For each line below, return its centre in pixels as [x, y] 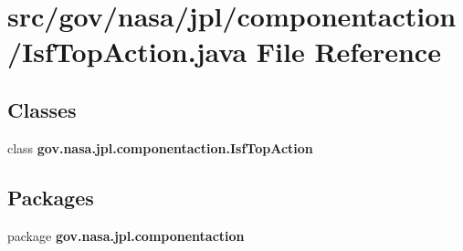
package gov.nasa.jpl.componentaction [126, 235]
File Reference [348, 52]
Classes [42, 109]
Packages [51, 197]
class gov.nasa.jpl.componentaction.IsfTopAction [160, 147]
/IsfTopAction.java [127, 52]
